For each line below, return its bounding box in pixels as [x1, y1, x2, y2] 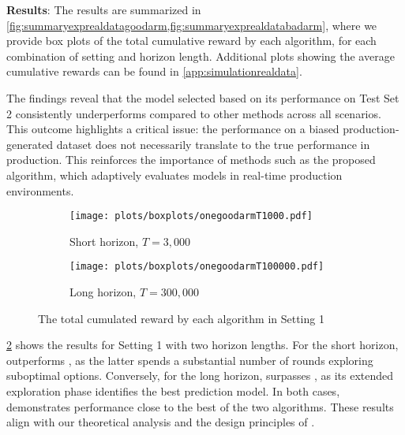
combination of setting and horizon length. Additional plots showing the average [6, 47, 395, 64]
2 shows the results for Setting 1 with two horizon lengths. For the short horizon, [6, 336, 399, 353]
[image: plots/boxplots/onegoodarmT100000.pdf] [69, 261, 324, 273]
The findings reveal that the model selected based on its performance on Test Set [6, 89, 399, 106]
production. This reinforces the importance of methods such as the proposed [6, 151, 376, 168]
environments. [6, 182, 74, 199]
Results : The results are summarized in [6, 2, 201, 17]
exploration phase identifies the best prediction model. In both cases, [6, 383, 340, 399]
